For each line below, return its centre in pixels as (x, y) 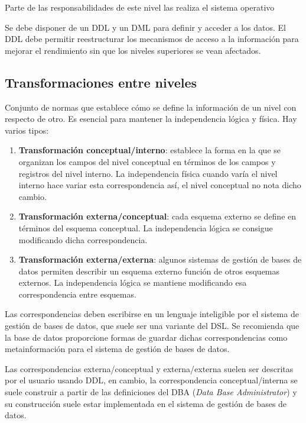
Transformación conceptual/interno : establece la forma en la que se (150, 150)
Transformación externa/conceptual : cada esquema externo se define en (157, 216)
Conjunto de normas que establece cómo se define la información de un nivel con (151, 107)
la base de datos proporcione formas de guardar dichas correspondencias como (146, 337)
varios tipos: (27, 130)
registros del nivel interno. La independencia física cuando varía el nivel (148, 173)
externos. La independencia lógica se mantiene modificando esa (133, 282)
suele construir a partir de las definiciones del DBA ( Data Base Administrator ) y (151, 392)
